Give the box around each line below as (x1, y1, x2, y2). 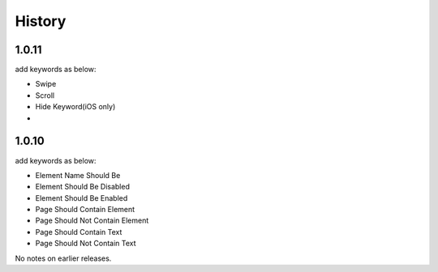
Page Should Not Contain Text (35, 239, 137, 249)
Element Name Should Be (35, 170, 121, 180)
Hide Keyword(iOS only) (35, 102, 116, 112)
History (15, 12, 67, 30)
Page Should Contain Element (35, 205, 135, 215)
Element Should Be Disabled (35, 182, 130, 192)
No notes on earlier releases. (15, 253, 112, 263)
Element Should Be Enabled (35, 193, 128, 202)
